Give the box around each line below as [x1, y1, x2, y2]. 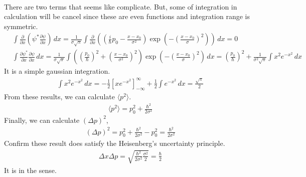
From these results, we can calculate [4, 91, 115, 102]
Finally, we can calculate [4, 114, 80, 125]
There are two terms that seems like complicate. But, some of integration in [4, 1, 237, 12]
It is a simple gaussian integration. [4, 66, 110, 76]
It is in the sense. [4, 164, 57, 175]
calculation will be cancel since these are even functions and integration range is [4, 11, 250, 22]
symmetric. [4, 21, 38, 31]
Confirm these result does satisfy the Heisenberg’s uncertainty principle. [4, 138, 225, 148]
